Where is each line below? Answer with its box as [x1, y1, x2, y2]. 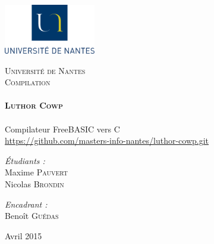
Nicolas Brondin [5, 178, 64, 190]
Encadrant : [5, 197, 48, 210]
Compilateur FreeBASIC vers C [5, 122, 120, 135]
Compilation [5, 76, 51, 88]
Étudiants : [5, 154, 45, 166]
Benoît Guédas [5, 209, 59, 222]
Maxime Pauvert [5, 166, 68, 178]
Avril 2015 [5, 229, 42, 242]
